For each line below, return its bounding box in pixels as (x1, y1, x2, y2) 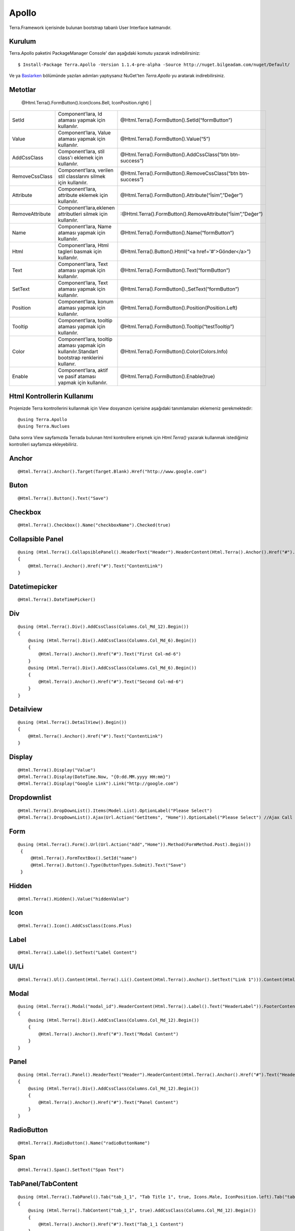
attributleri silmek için (58, 211, 108, 218)
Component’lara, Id (58, 111, 103, 118)
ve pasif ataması (58, 373, 96, 380)
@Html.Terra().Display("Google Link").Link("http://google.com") (18, 781, 179, 786)
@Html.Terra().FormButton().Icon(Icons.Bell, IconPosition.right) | (21, 99, 152, 105)
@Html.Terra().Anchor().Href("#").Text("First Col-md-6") (38, 651, 181, 657)
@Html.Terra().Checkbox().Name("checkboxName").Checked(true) (18, 522, 171, 528)
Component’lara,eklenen (58, 204, 115, 211)
